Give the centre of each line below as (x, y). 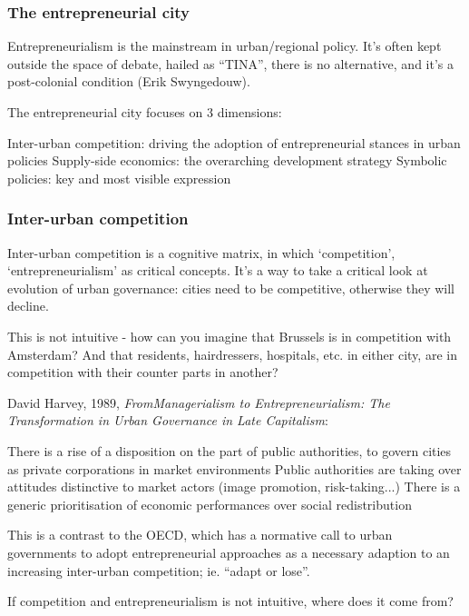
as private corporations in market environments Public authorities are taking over (234, 468)
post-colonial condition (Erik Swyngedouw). (129, 81)
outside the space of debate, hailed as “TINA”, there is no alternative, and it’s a (230, 63)
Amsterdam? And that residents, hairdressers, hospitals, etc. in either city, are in (232, 354)
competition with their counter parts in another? (143, 372)
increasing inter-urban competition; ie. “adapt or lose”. (159, 570)
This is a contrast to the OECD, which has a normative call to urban (200, 535)
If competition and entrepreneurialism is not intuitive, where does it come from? (230, 601)
